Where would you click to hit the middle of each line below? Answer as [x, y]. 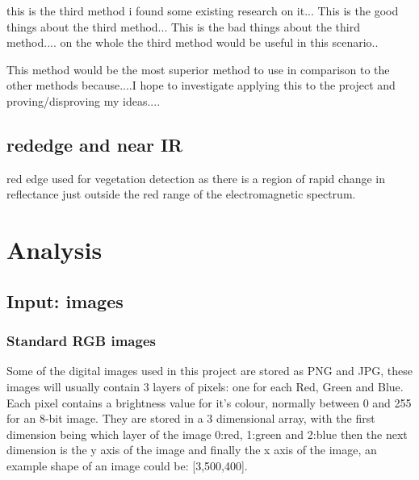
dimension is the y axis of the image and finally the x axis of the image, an [192, 450]
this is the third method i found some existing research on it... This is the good [203, 10]
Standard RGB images [81, 341]
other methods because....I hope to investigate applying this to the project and [201, 85]
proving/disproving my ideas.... [84, 100]
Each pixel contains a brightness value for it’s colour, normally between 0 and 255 [209, 402]
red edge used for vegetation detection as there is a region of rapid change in [196, 178]
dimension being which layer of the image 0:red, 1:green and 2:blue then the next [207, 434]
